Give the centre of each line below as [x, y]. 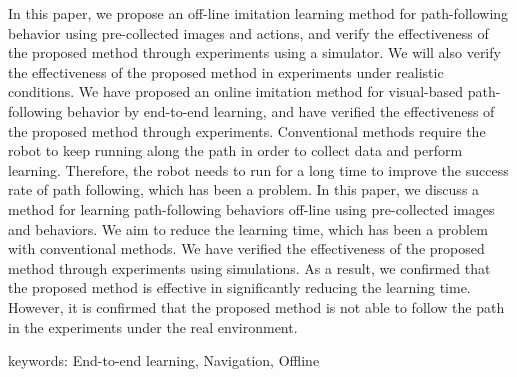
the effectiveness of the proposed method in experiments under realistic [226, 71]
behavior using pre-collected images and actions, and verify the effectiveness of [248, 32]
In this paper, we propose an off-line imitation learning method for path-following [258, 13]
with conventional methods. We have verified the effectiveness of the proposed [246, 248]
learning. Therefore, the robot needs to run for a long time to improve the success [258, 169]
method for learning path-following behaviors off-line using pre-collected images [251, 208]
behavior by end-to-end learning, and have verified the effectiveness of [281, 110]
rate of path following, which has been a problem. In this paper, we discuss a [244, 189]
